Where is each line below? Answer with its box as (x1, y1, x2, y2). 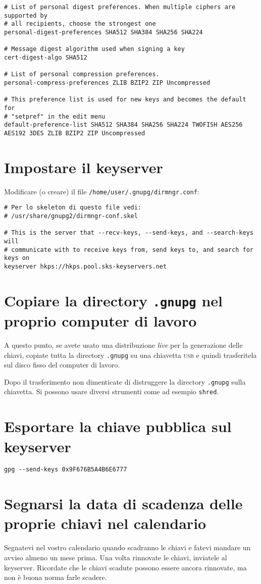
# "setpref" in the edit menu (4, 113, 106, 120)
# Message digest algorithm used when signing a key (4, 45, 185, 53)
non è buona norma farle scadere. (4, 572, 107, 582)
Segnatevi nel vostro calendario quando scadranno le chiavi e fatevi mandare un (4, 542, 251, 553)
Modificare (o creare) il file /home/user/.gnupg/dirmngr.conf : (4, 186, 199, 196)
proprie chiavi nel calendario (4, 513, 206, 534)
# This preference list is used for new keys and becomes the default (4, 96, 246, 103)
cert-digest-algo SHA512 (4, 54, 87, 61)
